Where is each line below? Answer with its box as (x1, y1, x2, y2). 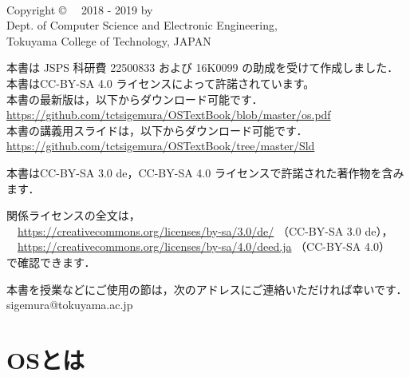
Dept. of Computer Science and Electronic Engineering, (6, 17, 278, 34)
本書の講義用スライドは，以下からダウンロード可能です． (6, 121, 308, 138)
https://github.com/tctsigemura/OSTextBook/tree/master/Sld (6, 137, 315, 154)
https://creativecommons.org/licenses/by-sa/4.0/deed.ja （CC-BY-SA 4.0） (18, 238, 390, 255)
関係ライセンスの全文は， (6, 207, 140, 224)
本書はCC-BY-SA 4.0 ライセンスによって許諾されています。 (6, 74, 315, 91)
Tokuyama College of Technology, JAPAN (6, 32, 211, 49)
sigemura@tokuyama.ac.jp (6, 296, 133, 313)
